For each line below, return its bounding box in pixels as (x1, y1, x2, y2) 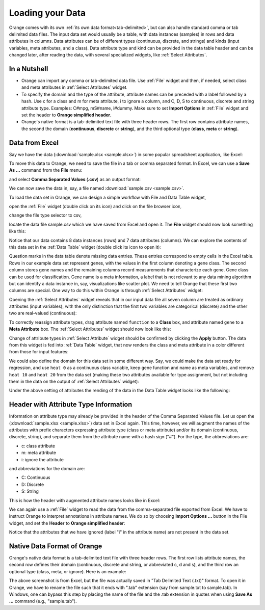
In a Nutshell (9, 64, 49, 73)
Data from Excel (9, 138, 59, 147)
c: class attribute (21, 443, 55, 449)
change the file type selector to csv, (9, 212, 82, 218)
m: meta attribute (21, 450, 56, 456)
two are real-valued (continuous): (9, 310, 77, 316)
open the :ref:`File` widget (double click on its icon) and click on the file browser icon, (9, 204, 182, 209)
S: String (21, 488, 39, 494)
